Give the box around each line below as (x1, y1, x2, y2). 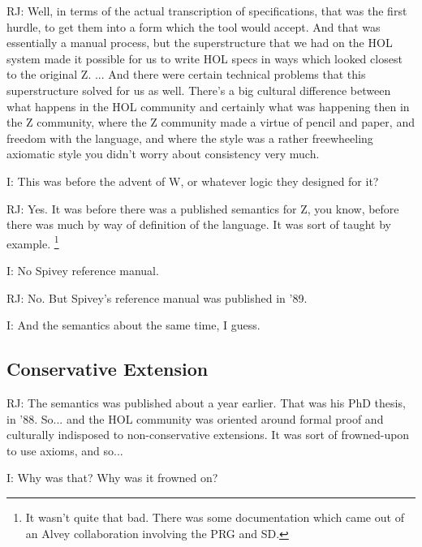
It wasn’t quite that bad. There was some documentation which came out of (25, 508, 404, 525)
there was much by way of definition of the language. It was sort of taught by (6, 216, 391, 233)
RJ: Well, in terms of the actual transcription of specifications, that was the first (6, 2, 407, 19)
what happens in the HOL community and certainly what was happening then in (6, 97, 410, 114)
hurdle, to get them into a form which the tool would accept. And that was (6, 18, 381, 35)
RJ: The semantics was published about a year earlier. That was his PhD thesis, (6, 394, 406, 411)
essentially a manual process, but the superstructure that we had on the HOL (6, 34, 393, 51)
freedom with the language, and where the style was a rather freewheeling (6, 129, 373, 146)
